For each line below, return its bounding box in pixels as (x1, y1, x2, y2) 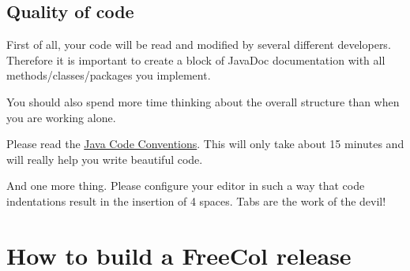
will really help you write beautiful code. (6, 150, 203, 167)
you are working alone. (6, 109, 116, 125)
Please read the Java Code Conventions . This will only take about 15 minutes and (6, 135, 404, 152)
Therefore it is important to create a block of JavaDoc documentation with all (6, 51, 386, 68)
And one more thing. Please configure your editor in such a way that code (6, 177, 365, 194)
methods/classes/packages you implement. (6, 67, 211, 84)
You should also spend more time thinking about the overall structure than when (6, 93, 400, 110)
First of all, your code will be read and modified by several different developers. (6, 36, 391, 53)
